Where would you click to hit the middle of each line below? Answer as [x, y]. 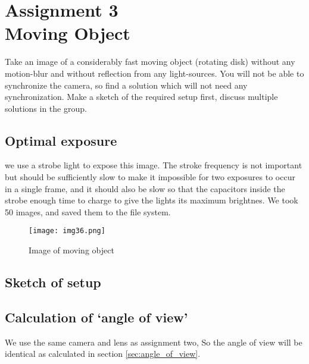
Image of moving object [71, 250]
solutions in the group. [46, 108]
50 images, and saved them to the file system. [88, 211]
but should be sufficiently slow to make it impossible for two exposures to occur [150, 177]
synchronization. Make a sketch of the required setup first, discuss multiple [141, 97]
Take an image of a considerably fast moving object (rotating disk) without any [150, 62]
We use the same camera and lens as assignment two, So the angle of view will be [154, 342]
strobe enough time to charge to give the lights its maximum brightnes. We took [152, 200]
